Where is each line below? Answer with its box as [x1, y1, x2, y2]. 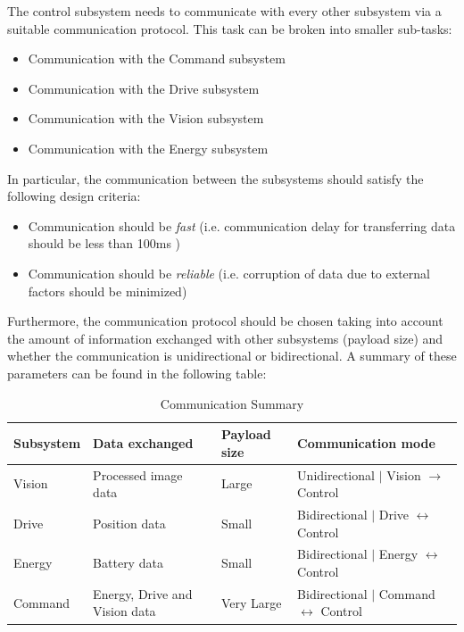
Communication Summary [160, 394, 304, 412]
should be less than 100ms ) [28, 234, 181, 253]
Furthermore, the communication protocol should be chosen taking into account [7, 312, 443, 330]
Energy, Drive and [93, 584, 193, 603]
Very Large [220, 593, 282, 611]
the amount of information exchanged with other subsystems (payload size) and [7, 328, 443, 347]
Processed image [93, 465, 183, 484]
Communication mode [297, 433, 435, 452]
